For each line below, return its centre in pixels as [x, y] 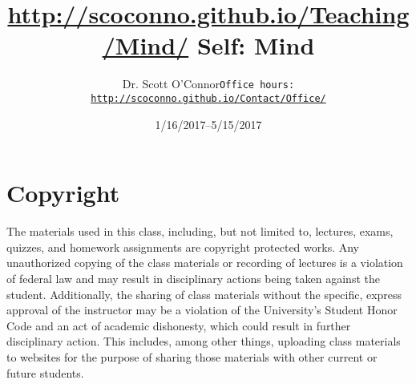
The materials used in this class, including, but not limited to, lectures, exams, [200, 231]
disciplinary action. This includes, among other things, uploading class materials [204, 341]
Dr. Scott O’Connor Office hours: [208, 84]
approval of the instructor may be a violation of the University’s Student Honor [202, 310]
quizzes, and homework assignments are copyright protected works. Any [183, 247]
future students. [45, 372]
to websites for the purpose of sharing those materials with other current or [192, 356]
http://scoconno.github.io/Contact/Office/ [208, 98]
